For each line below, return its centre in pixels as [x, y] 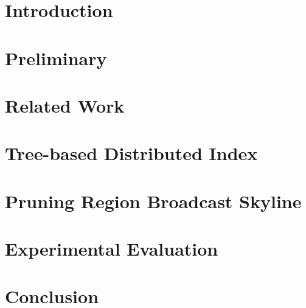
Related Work [65, 105]
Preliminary [56, 58]
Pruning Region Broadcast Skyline [153, 201]
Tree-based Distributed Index [131, 153]
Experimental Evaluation [112, 249]
